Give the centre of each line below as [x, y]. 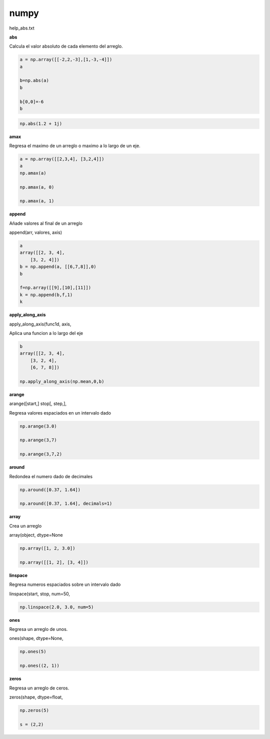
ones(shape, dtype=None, [36, 638]
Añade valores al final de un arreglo [46, 223]
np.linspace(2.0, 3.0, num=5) [57, 607]
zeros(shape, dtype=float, [36, 697]
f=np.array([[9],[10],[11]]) [55, 288]
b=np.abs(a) [34, 81]
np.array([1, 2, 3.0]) [47, 548]
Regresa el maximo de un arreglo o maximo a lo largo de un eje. [75, 146]
